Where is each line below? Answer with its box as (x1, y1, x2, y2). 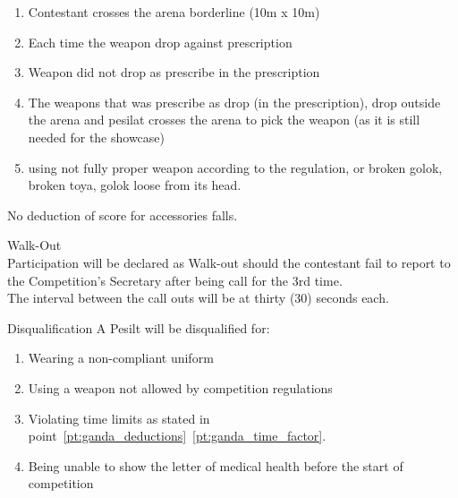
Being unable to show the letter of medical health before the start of (28, 456, 403, 475)
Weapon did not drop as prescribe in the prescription (28, 63, 320, 82)
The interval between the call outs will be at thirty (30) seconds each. (7, 288, 389, 307)
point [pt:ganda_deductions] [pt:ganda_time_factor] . (28, 426, 327, 445)
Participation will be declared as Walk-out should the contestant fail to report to (7, 253, 451, 271)
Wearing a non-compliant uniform (28, 348, 214, 367)
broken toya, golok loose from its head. (28, 176, 242, 194)
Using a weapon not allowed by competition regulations (28, 378, 333, 397)
